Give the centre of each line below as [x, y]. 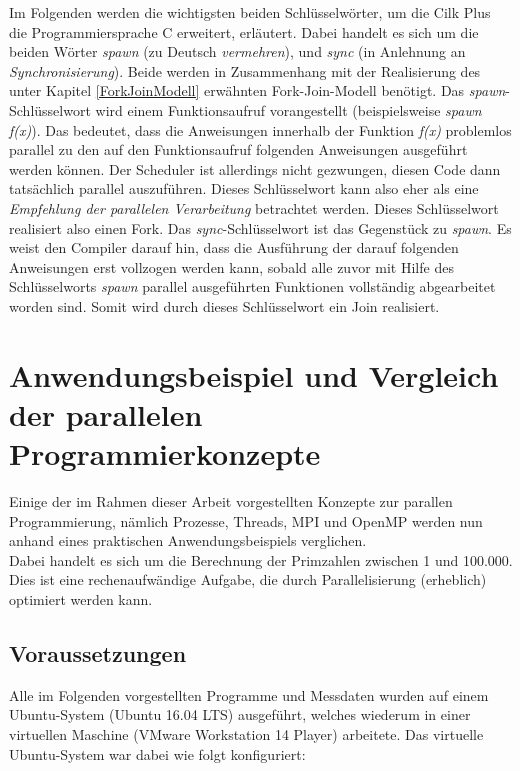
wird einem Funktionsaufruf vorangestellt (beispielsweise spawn [288, 109]
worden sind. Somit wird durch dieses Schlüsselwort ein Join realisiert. [224, 305]
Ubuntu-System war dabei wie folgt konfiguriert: [157, 753]
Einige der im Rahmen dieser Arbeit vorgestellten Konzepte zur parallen [231, 501]
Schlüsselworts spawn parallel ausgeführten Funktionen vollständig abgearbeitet [252, 286]
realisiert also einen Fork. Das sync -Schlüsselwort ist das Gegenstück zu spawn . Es [260, 227]
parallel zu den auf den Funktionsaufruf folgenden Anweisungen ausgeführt [238, 149]
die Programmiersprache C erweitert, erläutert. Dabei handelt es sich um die [244, 31]
